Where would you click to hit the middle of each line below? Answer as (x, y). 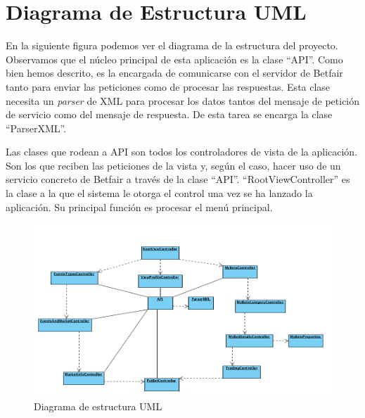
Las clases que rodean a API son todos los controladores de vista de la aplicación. (182, 152)
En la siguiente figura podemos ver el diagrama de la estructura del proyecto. (172, 45)
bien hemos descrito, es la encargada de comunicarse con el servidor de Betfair (174, 73)
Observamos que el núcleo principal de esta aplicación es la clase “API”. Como (174, 59)
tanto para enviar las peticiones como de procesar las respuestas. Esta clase (168, 86)
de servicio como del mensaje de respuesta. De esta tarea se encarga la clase (169, 114)
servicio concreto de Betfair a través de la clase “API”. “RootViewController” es (178, 179)
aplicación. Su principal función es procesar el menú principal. (139, 207)
